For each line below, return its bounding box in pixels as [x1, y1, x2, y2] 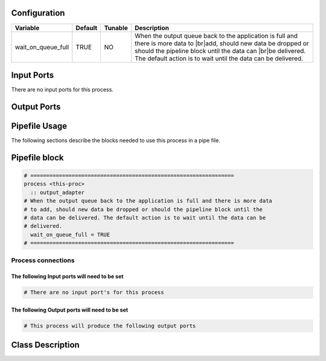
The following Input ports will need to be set [11, 273, 124, 280]
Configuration [11, 8, 65, 18]
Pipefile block [11, 152, 64, 163]
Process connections [11, 256, 75, 265]
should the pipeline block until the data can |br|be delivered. [135, 46, 306, 55]
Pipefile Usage [11, 121, 68, 131]
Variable [14, 24, 40, 32]
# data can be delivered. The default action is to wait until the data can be [24, 214, 266, 221]
